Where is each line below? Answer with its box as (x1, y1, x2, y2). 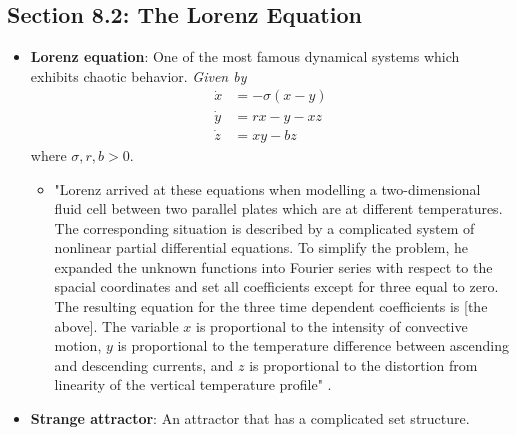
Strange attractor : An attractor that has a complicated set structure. (30, 408, 470, 429)
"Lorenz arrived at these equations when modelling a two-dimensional (54, 178, 481, 199)
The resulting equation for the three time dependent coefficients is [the (54, 296, 488, 317)
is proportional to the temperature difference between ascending (117, 335, 510, 356)
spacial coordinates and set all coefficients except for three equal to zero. (54, 276, 499, 297)
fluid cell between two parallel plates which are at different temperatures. (54, 198, 503, 219)
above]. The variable (54, 315, 179, 336)
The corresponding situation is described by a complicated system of (54, 217, 475, 238)
